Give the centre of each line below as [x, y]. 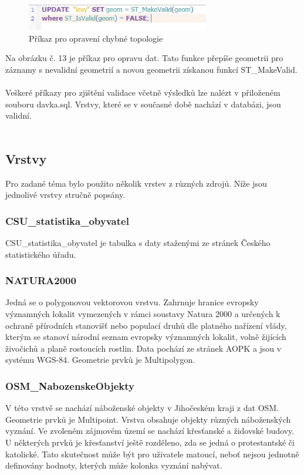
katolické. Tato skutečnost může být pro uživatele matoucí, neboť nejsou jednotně [152, 454]
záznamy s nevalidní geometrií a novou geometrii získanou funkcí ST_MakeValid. [151, 69]
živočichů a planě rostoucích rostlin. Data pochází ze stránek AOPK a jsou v [143, 348]
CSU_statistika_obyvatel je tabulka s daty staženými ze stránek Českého [138, 243]
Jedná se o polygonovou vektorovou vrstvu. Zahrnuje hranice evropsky [132, 302]
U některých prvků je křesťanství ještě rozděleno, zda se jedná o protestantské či [150, 442]
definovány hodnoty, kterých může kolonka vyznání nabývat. [114, 465]
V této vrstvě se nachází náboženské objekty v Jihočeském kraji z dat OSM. [142, 408]
